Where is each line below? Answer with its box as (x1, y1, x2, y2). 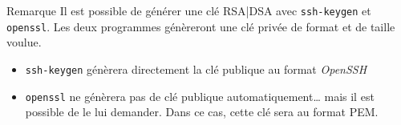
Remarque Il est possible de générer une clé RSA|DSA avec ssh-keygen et (6, 2, 371, 18)
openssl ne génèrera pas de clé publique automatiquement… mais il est (25, 87, 375, 104)
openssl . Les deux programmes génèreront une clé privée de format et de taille (6, 18, 395, 34)
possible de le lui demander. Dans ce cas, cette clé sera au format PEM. (25, 103, 379, 120)
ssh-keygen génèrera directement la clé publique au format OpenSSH (25, 60, 367, 77)
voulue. (6, 34, 42, 50)
